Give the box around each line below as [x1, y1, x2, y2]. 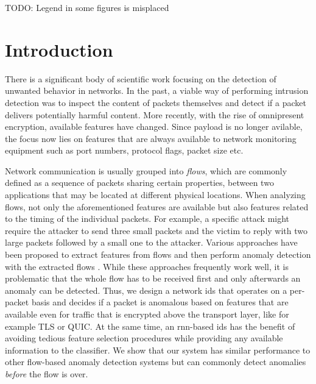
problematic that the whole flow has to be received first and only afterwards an [5, 272, 301, 285]
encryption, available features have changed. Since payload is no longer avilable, [5, 120, 303, 133]
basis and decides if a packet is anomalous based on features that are [31, 296, 289, 308]
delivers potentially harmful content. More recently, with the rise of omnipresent [5, 108, 304, 121]
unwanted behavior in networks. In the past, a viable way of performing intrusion [5, 84, 309, 97]
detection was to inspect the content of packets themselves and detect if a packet [5, 96, 306, 108]
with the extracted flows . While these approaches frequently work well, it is [5, 260, 289, 272]
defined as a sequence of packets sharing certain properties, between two [5, 176, 274, 189]
